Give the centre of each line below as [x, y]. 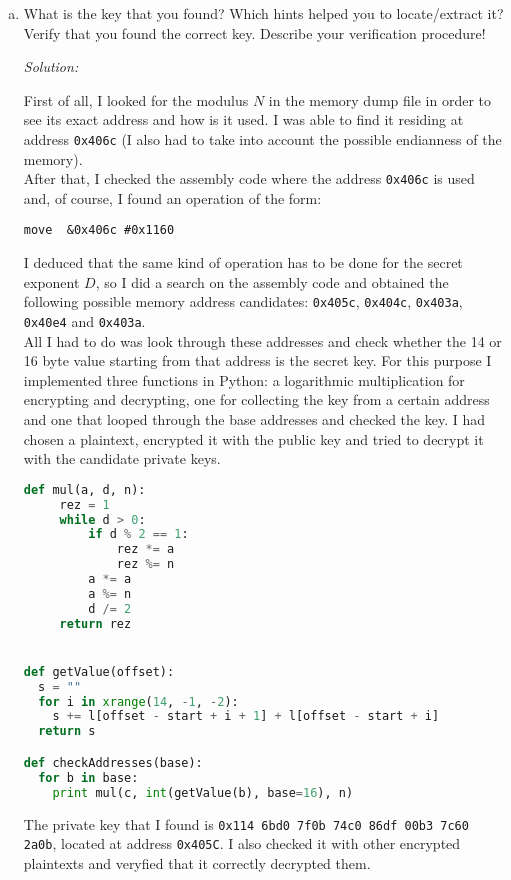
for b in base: [88, 777]
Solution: [51, 66]
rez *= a [145, 549]
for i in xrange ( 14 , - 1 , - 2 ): [138, 701]
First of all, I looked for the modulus [136, 99]
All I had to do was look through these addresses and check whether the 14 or [262, 340]
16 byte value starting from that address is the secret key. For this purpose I [257, 360]
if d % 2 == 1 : [138, 534]
